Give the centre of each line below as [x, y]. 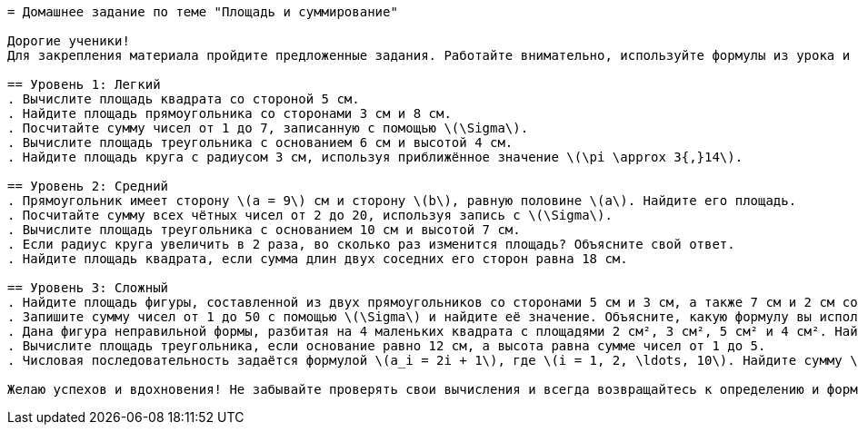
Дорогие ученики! [69, 41]
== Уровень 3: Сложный [88, 288]
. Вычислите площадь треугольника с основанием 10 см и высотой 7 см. [264, 230]
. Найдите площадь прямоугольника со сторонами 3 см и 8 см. [229, 113]
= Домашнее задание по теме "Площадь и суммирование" [203, 12]
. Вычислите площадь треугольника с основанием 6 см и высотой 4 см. [260, 142]
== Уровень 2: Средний [88, 186]
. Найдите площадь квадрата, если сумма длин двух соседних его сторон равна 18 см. [318, 259]
